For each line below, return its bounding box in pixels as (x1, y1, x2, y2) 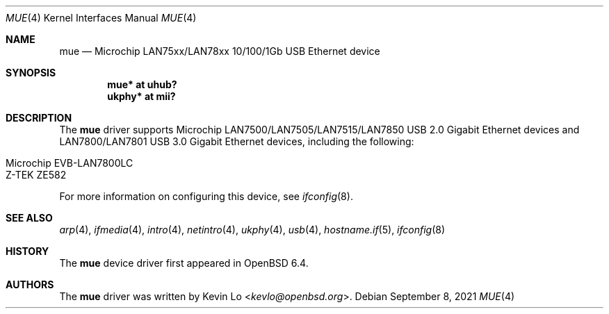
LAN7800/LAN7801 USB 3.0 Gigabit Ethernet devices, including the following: (59, 135, 414, 147)
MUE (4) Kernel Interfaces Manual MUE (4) (6, 12, 197, 24)
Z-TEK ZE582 (6, 169, 67, 181)
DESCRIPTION (6, 112, 72, 124)
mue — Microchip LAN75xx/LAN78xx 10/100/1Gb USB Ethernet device (59, 45, 380, 57)
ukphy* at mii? (107, 90, 176, 102)
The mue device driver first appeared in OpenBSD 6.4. (59, 257, 309, 269)
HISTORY (6, 245, 49, 257)
